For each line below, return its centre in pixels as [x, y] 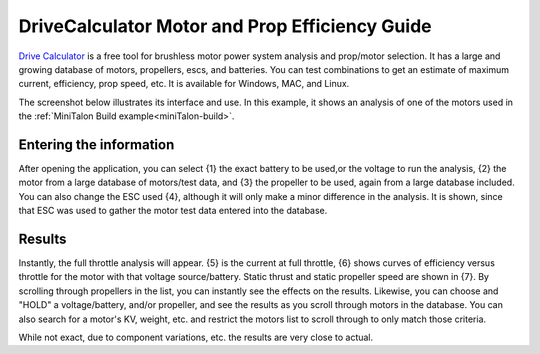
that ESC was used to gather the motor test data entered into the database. [173, 211]
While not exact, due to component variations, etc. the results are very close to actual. [196, 337]
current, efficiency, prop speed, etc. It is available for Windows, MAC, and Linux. [184, 84]
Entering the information [96, 144]
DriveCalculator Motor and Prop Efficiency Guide [225, 26]
